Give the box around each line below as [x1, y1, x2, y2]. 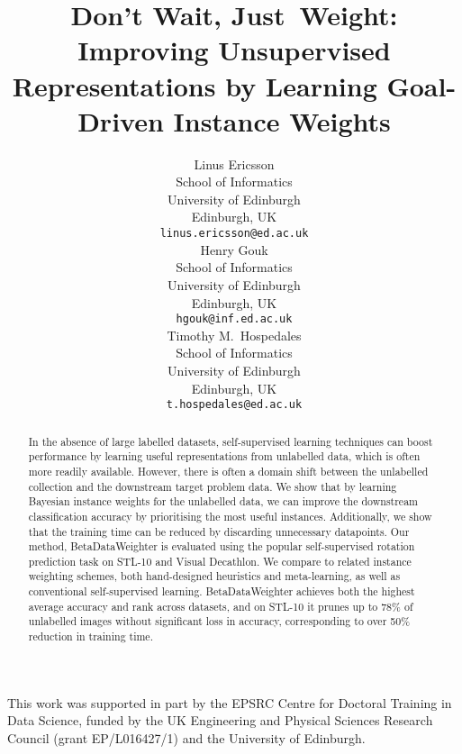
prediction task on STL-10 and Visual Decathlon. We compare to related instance [28, 553, 412, 568]
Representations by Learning [12, 67, 377, 104]
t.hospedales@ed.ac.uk [166, 398, 303, 412]
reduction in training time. [28, 629, 153, 644]
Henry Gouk [200, 240, 268, 259]
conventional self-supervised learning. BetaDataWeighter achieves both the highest [28, 584, 415, 599]
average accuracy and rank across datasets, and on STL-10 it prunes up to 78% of [28, 598, 413, 613]
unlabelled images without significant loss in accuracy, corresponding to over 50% [28, 613, 411, 629]
